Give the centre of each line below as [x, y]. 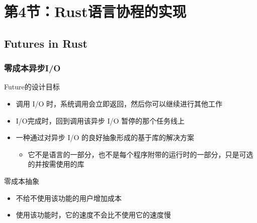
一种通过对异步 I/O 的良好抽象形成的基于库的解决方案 [105, 137]
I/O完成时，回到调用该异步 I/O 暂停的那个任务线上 [100, 120]
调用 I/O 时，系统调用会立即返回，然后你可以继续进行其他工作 [119, 103]
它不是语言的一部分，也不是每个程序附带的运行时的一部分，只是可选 [141, 154]
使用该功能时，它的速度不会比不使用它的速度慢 [93, 215]
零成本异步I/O [32, 68]
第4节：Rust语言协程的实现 [95, 11]
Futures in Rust [46, 43]
